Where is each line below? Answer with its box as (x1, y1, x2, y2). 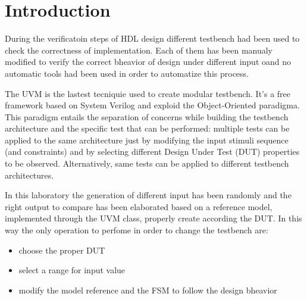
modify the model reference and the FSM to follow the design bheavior (18, 283, 277, 296)
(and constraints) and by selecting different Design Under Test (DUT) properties (5, 145, 300, 158)
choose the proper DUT (18, 243, 105, 256)
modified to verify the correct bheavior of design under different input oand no (5, 55, 292, 68)
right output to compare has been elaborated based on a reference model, (5, 200, 272, 212)
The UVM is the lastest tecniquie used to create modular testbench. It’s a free (5, 87, 291, 99)
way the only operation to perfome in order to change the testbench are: (5, 224, 268, 236)
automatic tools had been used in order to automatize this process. (5, 67, 249, 79)
